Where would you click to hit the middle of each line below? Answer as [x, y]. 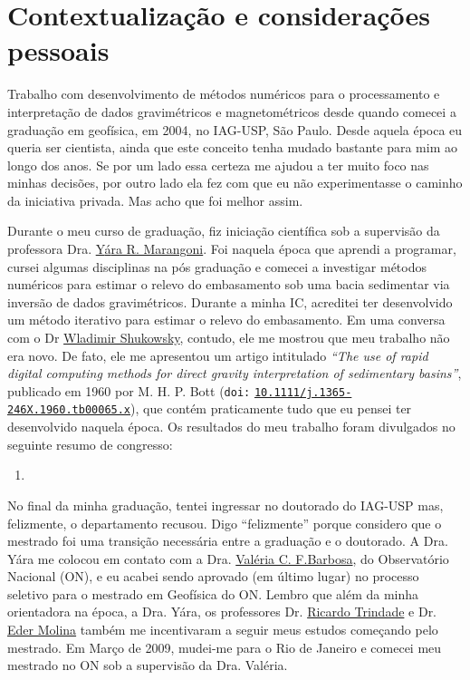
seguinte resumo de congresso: [90, 444]
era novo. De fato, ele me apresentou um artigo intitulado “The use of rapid [218, 355]
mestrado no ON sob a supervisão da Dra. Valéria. [148, 665]
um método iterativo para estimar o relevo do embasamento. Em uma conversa [226, 320]
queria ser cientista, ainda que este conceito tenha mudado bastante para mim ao [232, 147]
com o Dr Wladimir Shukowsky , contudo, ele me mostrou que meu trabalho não [229, 338]
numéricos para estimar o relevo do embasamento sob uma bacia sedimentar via [229, 284]
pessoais [58, 50]
